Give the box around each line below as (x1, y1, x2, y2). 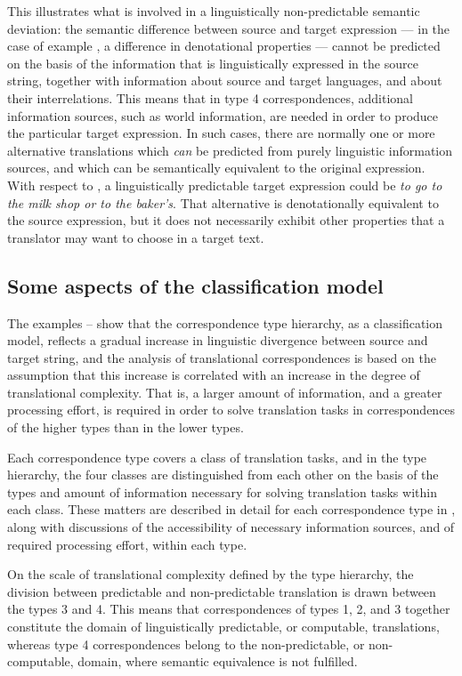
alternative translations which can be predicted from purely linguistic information (7, 141, 453, 159)
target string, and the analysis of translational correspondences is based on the (7, 348, 436, 366)
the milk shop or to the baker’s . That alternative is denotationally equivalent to (7, 193, 439, 212)
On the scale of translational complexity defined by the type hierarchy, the (7, 565, 414, 583)
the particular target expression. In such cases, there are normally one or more (7, 124, 435, 142)
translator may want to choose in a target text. (7, 228, 264, 246)
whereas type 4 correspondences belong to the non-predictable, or (7, 634, 365, 653)
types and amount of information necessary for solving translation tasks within (7, 482, 437, 501)
